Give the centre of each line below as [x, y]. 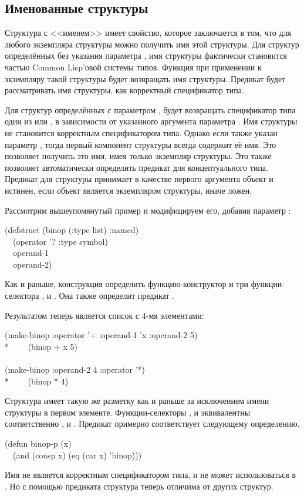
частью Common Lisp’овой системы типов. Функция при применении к [133, 67]
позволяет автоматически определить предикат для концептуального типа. [136, 167]
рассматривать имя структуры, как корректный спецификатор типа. [124, 90]
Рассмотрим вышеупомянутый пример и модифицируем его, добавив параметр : [148, 210]
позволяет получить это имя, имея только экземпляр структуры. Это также [138, 156]
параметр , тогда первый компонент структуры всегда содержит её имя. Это [141, 144]
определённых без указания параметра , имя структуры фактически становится [146, 55]
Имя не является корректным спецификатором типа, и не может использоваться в [151, 475]
